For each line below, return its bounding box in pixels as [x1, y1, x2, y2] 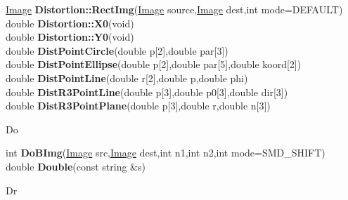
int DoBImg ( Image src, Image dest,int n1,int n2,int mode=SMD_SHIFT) [6, 145, 326, 160]
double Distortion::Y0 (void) [6, 29, 134, 44]
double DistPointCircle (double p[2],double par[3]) [6, 43, 228, 58]
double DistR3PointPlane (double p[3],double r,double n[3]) [6, 98, 271, 113]
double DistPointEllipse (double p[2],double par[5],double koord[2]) [6, 57, 302, 72]
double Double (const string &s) [6, 159, 146, 173]
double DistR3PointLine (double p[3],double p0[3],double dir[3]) [6, 84, 288, 99]
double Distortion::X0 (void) [6, 15, 134, 30]
